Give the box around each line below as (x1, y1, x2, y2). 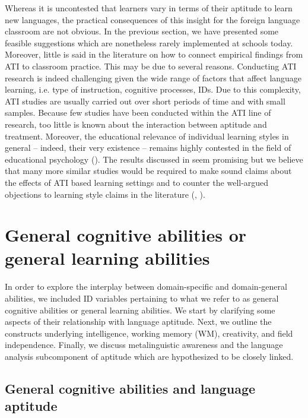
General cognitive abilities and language (5, 379, 256, 397)
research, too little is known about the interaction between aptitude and (5, 118, 267, 130)
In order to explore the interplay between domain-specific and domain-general (5, 280, 287, 293)
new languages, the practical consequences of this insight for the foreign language (5, 13, 300, 26)
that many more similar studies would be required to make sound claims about (5, 164, 292, 177)
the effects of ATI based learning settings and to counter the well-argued (5, 176, 269, 188)
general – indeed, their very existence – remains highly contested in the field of (5, 141, 291, 154)
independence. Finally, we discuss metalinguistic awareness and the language (5, 338, 283, 351)
